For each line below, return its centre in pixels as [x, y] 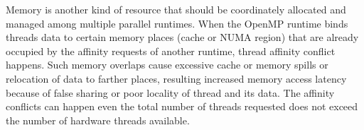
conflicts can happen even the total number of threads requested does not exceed [182, 106]
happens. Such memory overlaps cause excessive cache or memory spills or [167, 65]
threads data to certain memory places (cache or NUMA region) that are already [182, 37]
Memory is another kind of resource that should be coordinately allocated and [176, 9]
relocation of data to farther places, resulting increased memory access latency [176, 78]
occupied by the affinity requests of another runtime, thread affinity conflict [171, 51]
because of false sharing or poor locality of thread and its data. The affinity [170, 92]
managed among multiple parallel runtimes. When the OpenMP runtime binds [177, 23]
